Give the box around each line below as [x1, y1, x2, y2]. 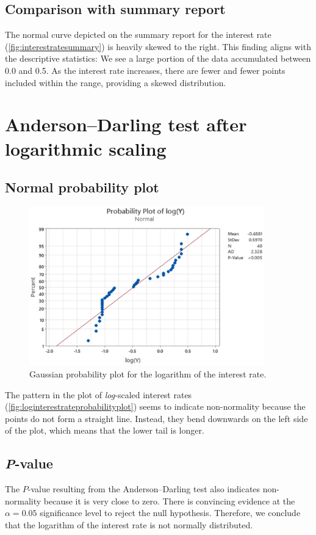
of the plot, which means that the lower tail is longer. [5, 424, 204, 437]
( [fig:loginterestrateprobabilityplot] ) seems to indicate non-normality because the [5, 400, 306, 413]
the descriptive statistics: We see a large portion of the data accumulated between [5, 52, 311, 65]
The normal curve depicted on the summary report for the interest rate [5, 28, 271, 41]
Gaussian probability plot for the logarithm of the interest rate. [29, 368, 267, 380]
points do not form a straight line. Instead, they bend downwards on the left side [5, 412, 308, 424]
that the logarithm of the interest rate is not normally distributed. [5, 518, 253, 531]
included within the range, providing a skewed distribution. [5, 76, 226, 89]
